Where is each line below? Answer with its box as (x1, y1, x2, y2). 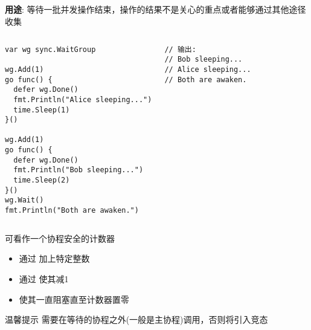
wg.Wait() (5, 196, 44, 205)
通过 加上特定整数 (19, 252, 90, 265)
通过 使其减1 (19, 272, 69, 285)
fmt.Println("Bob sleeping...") (13, 166, 144, 175)
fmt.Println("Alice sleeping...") (13, 95, 152, 104)
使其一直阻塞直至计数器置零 (19, 293, 129, 305)
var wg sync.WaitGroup (5, 45, 96, 54)
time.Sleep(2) (13, 176, 70, 185)
